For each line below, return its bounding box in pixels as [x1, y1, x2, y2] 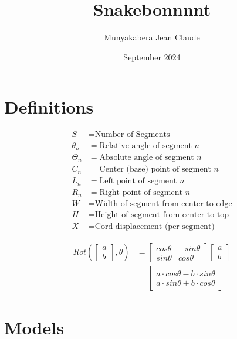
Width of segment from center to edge [94, 200, 232, 208]
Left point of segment [99, 177, 177, 186]
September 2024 [123, 50, 181, 63]
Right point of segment [99, 188, 182, 197]
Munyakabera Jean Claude [104, 31, 200, 43]
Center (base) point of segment [99, 165, 211, 174]
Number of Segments [94, 131, 170, 139]
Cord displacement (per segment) [94, 222, 215, 231]
